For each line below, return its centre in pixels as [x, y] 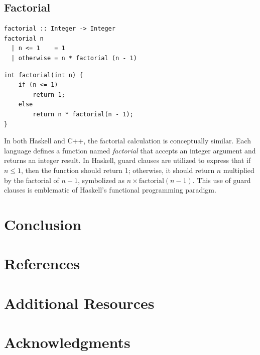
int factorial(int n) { [44, 75]
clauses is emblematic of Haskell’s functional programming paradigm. [110, 190]
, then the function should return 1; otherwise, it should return [118, 170]
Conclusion [43, 224]
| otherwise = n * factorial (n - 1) [74, 58]
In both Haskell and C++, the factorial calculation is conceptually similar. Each [128, 141]
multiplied [239, 170]
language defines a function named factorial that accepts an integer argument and [130, 150]
